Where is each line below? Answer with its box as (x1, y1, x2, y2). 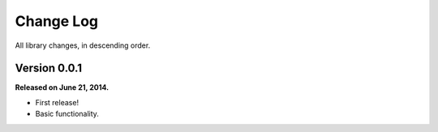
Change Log (15, 12, 99, 30)
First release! (35, 97, 79, 107)
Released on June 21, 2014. (15, 83, 109, 92)
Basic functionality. (35, 109, 99, 119)
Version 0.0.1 (15, 62, 83, 75)
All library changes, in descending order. (15, 40, 151, 50)
